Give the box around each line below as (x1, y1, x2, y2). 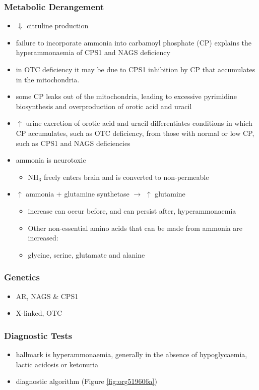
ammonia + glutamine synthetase (26, 188, 129, 199)
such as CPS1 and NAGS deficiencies (16, 137, 131, 148)
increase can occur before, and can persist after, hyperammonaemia (28, 205, 236, 216)
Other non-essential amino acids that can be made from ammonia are (28, 222, 242, 233)
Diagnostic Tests (4, 329, 72, 342)
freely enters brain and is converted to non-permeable (43, 171, 209, 182)
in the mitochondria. (16, 74, 80, 84)
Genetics (4, 271, 40, 283)
